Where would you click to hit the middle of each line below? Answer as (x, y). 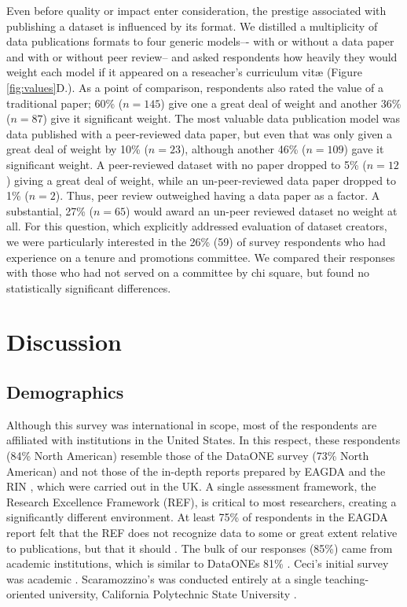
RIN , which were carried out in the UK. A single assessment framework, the (191, 486)
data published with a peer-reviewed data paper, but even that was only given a (200, 133)
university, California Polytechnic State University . (173, 594)
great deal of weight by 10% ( (77, 149)
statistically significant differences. (89, 287)
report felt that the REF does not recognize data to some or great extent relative (202, 533)
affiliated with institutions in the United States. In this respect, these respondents (203, 440)
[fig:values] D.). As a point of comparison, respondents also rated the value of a (195, 87)
